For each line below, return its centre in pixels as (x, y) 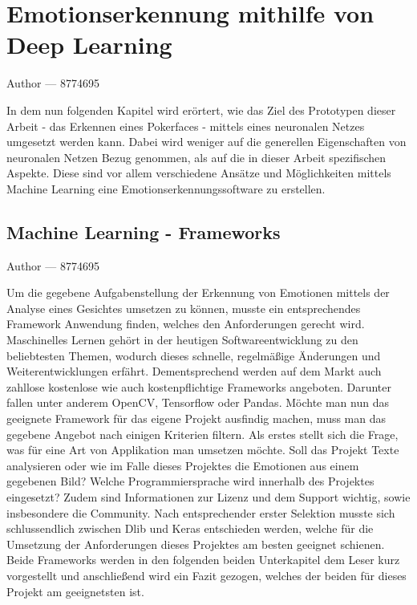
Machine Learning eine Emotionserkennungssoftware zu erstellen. (166, 188)
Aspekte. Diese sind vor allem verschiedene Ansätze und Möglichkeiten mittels (199, 173)
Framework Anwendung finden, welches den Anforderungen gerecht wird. (186, 324)
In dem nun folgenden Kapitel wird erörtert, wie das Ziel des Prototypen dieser (201, 110)
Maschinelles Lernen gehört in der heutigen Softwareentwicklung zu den (182, 340)
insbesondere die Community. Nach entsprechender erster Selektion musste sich (201, 512)
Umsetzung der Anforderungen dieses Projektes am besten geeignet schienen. (196, 544)
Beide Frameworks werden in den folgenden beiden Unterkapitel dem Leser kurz (203, 560)
